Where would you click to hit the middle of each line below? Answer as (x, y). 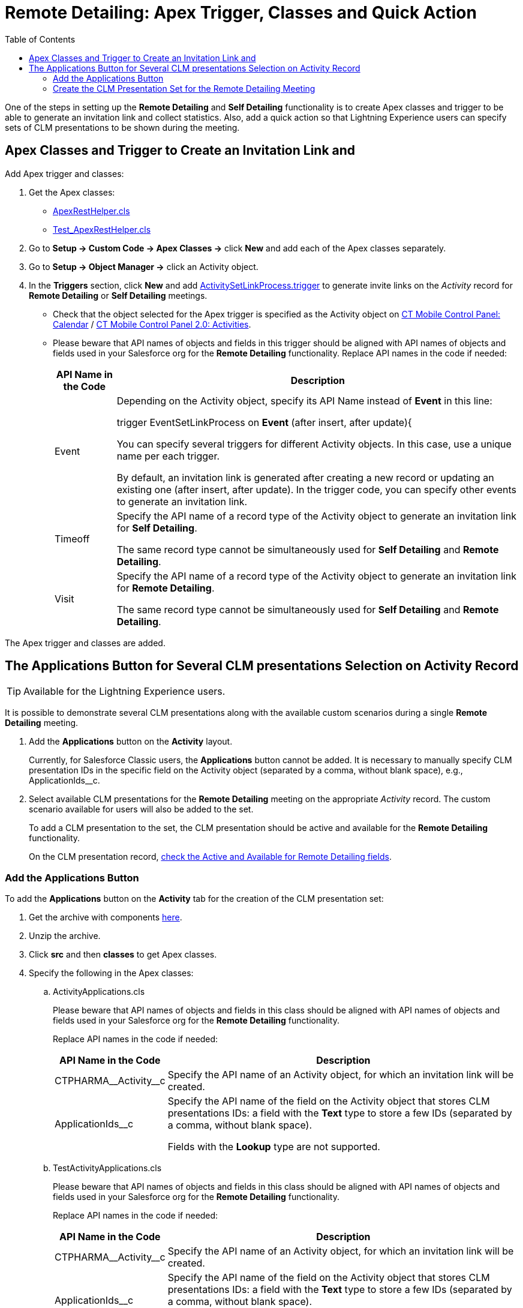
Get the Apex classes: (72, 192)
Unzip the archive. (65, 936)
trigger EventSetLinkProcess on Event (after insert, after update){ (264, 422)
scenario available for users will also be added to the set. (141, 809)
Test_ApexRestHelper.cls (102, 229)
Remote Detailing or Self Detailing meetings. (118, 295)
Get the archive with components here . (106, 917)
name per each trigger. (168, 456)
